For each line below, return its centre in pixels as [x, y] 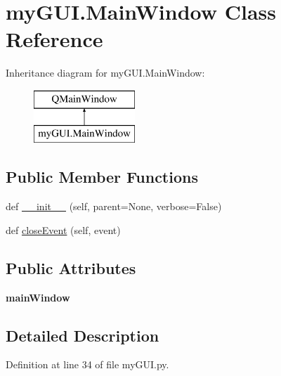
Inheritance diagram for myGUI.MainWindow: [105, 73]
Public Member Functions [102, 177]
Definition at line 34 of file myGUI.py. [87, 364]
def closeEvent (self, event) [63, 229]
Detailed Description [83, 335]
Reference [54, 39]
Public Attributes [71, 267]
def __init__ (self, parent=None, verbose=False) [114, 206]
